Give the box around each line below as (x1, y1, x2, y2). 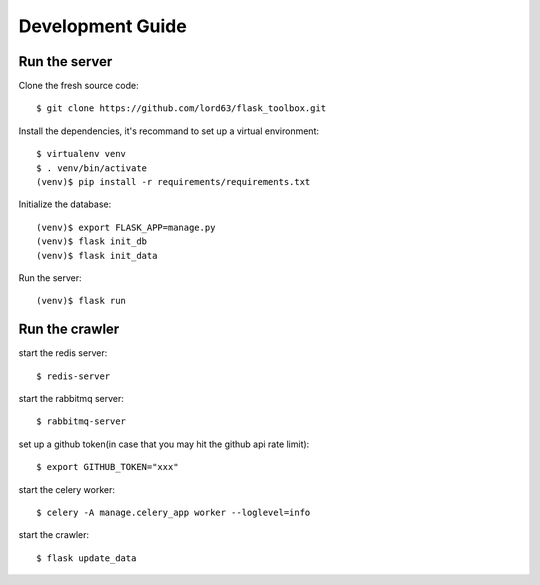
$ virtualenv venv (36, 148, 127, 160)
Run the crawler (18, 321, 120, 338)
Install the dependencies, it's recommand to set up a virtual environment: (18, 125, 320, 137)
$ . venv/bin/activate (36, 162, 148, 174)
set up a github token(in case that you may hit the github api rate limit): (18, 438, 310, 450)
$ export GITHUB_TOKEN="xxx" (36, 461, 179, 473)
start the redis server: (18, 347, 108, 359)
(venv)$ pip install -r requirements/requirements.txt (36, 176, 311, 188)
